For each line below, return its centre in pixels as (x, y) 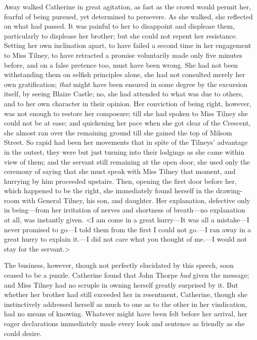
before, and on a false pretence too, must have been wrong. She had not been (121, 64)
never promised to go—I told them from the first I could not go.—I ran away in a (128, 229)
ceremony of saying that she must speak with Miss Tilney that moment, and (120, 171)
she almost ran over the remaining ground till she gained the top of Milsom (118, 132)
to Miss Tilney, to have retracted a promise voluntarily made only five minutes (123, 55)
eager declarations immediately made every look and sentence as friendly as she (124, 323)
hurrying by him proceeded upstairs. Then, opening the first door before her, (120, 181)
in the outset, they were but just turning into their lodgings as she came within (124, 151)
